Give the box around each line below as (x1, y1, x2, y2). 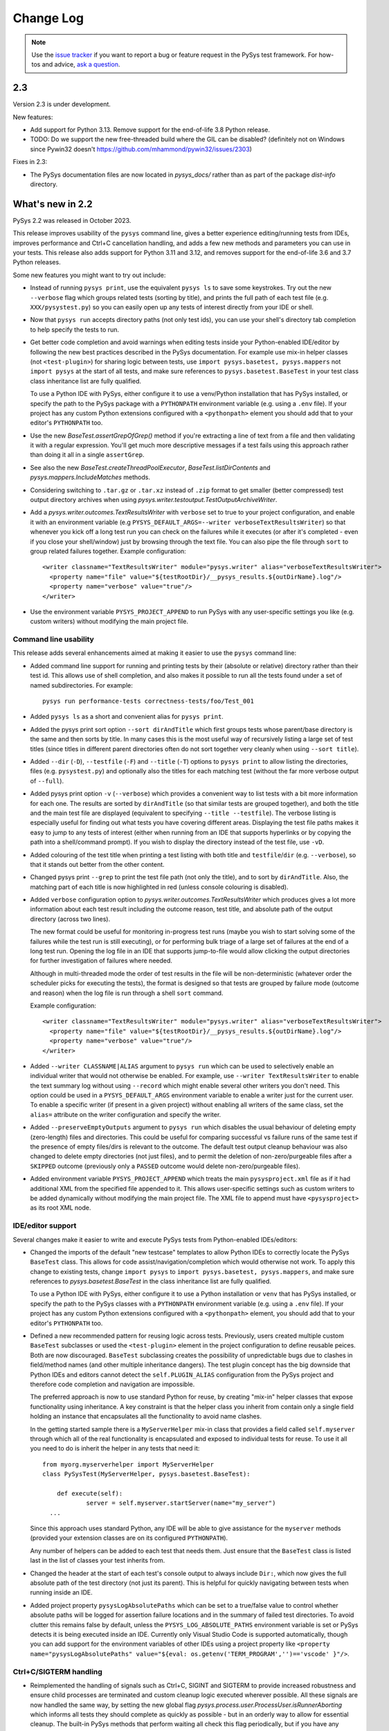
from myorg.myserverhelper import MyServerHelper (42, 1460, 215, 1468)
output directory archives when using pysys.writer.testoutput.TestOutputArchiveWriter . (30, 496, 278, 504)
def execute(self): (56, 1489, 123, 1497)
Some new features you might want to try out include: (12, 271, 166, 279)
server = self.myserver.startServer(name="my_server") (86, 1499, 276, 1507)
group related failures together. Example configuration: (30, 547, 186, 555)
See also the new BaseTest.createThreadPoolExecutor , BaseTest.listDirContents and (30, 463, 271, 472)
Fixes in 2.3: (12, 158, 48, 166)
